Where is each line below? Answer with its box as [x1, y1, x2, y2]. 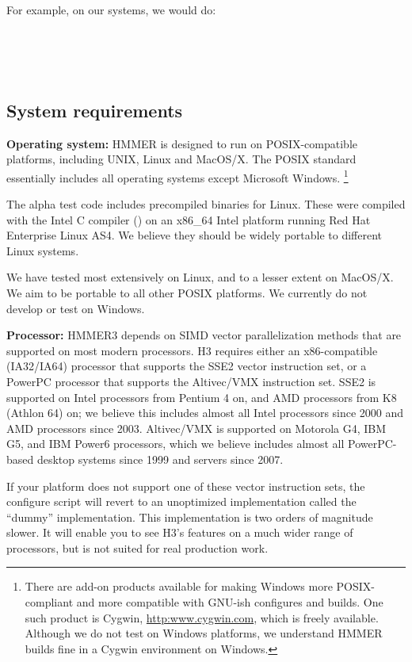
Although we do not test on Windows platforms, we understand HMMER [25, 625, 383, 641]
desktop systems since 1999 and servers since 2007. [36, 450, 284, 467]
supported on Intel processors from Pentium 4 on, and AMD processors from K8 [6, 388, 397, 405]
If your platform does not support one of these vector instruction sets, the [6, 477, 365, 494]
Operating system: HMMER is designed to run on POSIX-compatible [6, 135, 357, 151]
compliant [25, 594, 74, 610]
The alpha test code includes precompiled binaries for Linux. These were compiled [6, 196, 406, 212]
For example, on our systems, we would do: [6, 2, 216, 17]
